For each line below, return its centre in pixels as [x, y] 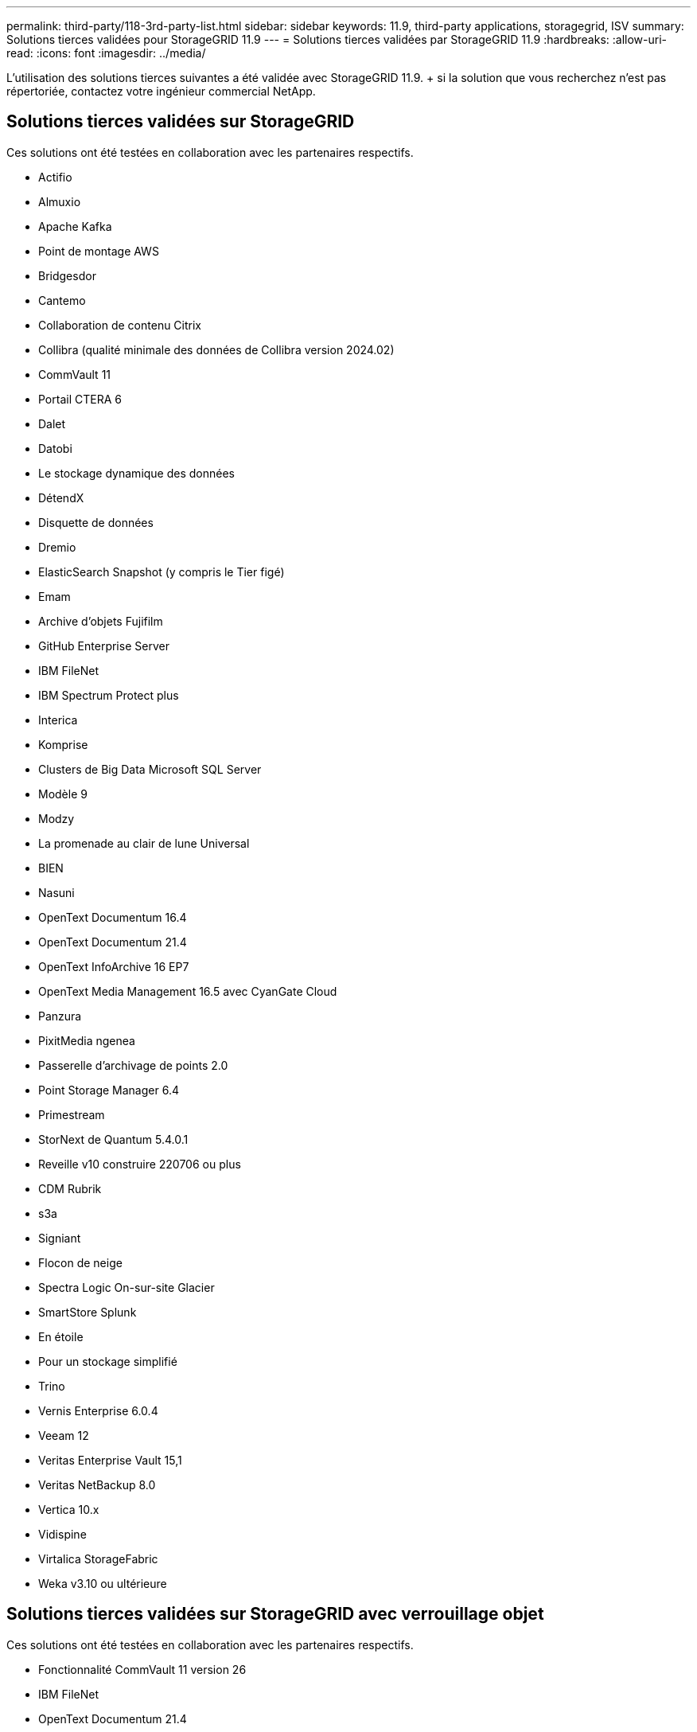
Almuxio [60, 201]
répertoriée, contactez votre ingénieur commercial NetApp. [161, 91]
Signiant [60, 1238]
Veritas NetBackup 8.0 [97, 1484]
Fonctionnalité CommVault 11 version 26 [142, 1669]
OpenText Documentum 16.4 [113, 917]
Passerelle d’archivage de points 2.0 [133, 1065]
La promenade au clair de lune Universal [144, 843]
